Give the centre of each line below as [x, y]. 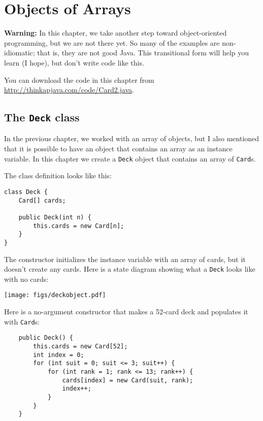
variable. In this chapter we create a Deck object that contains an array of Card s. [130, 158]
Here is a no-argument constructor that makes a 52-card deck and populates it [126, 311]
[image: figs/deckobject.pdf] [55, 295]
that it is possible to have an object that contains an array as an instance [118, 149]
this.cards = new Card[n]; [79, 226]
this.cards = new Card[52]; [80, 346]
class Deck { [26, 192]
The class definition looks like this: [58, 175]
